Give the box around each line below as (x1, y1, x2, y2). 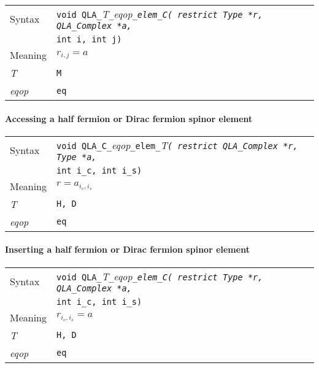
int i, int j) (56, 34, 122, 44)
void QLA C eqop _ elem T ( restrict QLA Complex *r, (56, 137, 298, 152)
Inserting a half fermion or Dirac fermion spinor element (5, 243, 250, 256)
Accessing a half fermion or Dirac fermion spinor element (5, 112, 253, 125)
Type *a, (56, 151, 97, 162)
